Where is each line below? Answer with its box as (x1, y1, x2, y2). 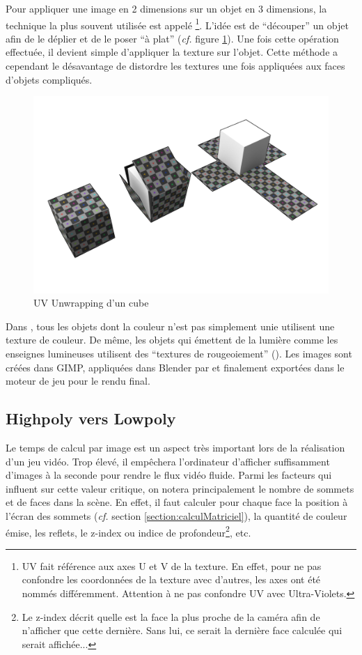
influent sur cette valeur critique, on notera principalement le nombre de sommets (6, 481, 354, 495)
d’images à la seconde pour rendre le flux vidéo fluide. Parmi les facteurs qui (6, 468, 332, 482)
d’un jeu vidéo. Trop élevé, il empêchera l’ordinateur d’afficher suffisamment (6, 454, 330, 468)
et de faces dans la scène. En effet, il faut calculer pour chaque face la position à (6, 495, 348, 509)
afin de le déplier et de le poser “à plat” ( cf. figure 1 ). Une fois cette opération (6, 31, 339, 45)
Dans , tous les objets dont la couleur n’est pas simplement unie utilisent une (6, 318, 335, 333)
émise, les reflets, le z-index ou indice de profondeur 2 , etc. (6, 523, 251, 539)
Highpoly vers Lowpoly (6, 408, 176, 429)
